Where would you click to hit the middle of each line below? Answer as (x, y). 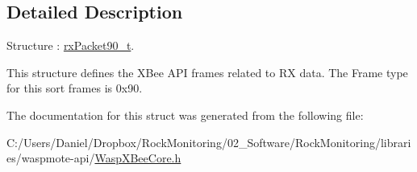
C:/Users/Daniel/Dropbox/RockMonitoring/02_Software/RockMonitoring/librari (209, 142)
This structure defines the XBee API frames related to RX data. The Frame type (207, 72)
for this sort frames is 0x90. (75, 88)
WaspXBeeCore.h (138, 158)
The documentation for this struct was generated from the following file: (185, 115)
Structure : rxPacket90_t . (71, 45)
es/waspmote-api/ (51, 158)
